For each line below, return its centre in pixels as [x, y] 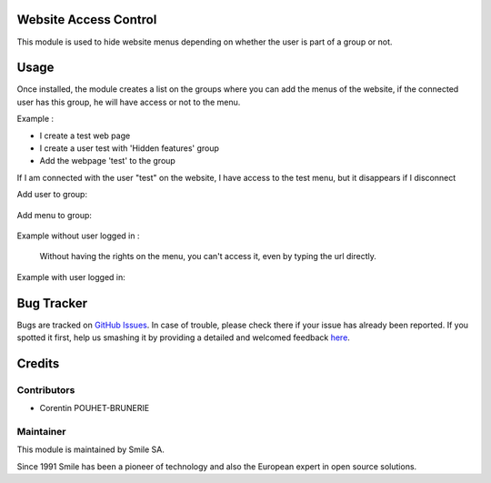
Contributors [46, 389]
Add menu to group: [55, 215]
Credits [38, 363]
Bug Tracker [52, 303]
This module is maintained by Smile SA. [91, 449]
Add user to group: [52, 195]
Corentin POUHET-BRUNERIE [95, 408]
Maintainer [41, 431]
